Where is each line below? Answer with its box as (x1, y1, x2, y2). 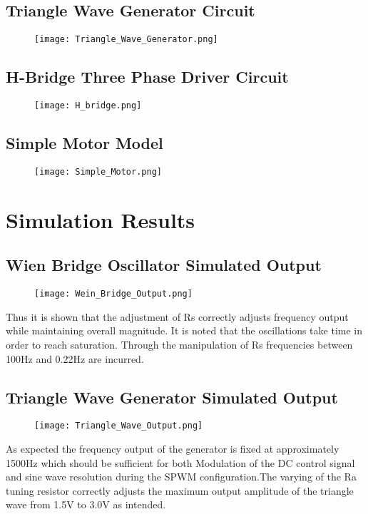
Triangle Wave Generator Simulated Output (6, 386, 338, 408)
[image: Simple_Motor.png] (34, 166, 162, 177)
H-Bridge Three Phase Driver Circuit (6, 66, 289, 88)
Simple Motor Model (6, 132, 163, 154)
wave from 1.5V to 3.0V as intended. (6, 497, 166, 512)
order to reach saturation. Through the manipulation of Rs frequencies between (6, 337, 353, 351)
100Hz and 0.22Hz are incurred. (6, 351, 144, 366)
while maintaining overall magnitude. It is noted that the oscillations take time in (6, 323, 362, 338)
